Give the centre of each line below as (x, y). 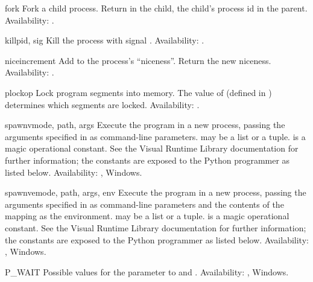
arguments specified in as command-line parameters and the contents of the (144, 204)
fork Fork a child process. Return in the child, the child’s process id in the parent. (156, 8)
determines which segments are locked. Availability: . (102, 104)
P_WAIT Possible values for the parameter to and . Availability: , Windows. (147, 271)
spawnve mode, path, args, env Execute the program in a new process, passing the (156, 192)
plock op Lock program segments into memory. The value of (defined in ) (138, 92)
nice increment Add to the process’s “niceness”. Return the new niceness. (138, 60)
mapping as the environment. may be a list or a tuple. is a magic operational (147, 216)
